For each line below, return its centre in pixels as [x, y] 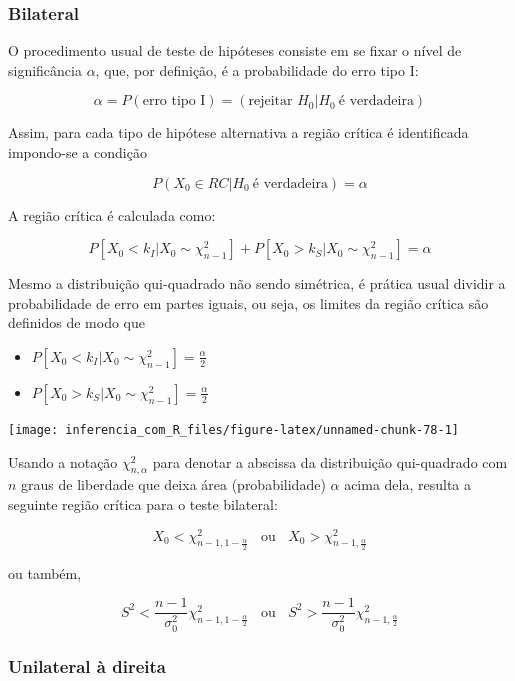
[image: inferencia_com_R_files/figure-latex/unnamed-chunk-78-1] [234, 429]
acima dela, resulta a [408, 484]
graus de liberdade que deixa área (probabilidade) [173, 484]
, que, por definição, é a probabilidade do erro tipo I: [257, 69]
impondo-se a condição [77, 152]
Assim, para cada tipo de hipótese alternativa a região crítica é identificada [238, 132]
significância [45, 69]
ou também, [45, 572]
